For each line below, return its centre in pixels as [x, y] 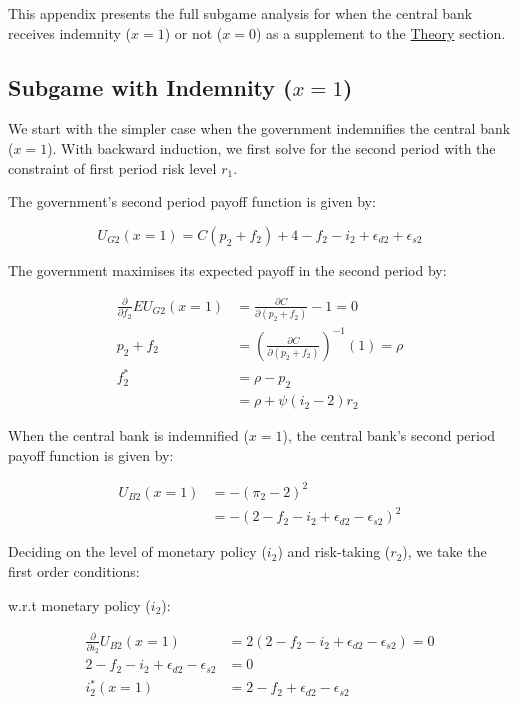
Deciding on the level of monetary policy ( [137, 551]
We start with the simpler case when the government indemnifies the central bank [259, 128]
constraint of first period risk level [112, 167]
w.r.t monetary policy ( [79, 604]
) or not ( [193, 32]
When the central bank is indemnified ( [128, 435]
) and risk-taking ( [334, 551]
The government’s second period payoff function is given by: [192, 201]
